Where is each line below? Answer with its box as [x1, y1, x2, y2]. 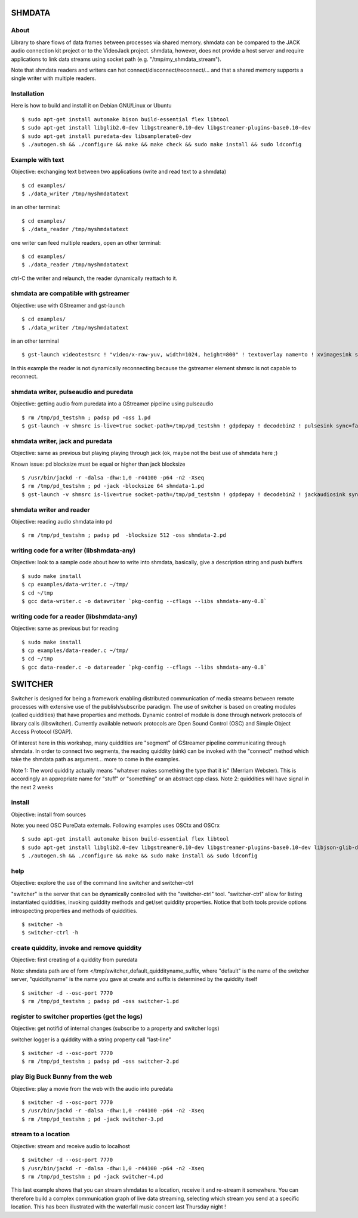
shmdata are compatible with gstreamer [11, 290, 130, 298]
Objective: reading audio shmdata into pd [11, 518, 113, 525]
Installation [11, 90, 45, 98]
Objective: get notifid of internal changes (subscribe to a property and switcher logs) [11, 1025, 220, 1032]
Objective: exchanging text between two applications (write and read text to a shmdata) [11, 168, 227, 176]
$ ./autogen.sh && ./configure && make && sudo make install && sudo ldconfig [21, 853, 258, 859]
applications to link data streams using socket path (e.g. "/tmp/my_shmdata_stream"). [11, 56, 222, 63]
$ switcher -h [21, 921, 63, 928]
